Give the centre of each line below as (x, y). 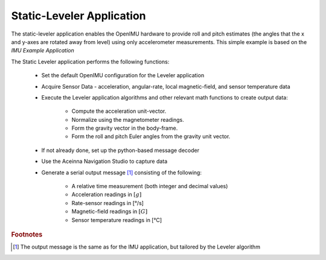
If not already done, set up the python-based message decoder (120, 150)
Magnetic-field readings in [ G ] (110, 212)
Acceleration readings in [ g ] (107, 195)
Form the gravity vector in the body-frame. (125, 128)
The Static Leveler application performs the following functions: (90, 62)
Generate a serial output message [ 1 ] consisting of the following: (122, 173)
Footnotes (27, 234)
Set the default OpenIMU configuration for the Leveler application (123, 75)
